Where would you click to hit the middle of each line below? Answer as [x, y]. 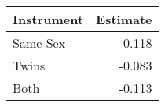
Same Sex [39, 43]
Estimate [124, 19]
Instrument [48, 19]
